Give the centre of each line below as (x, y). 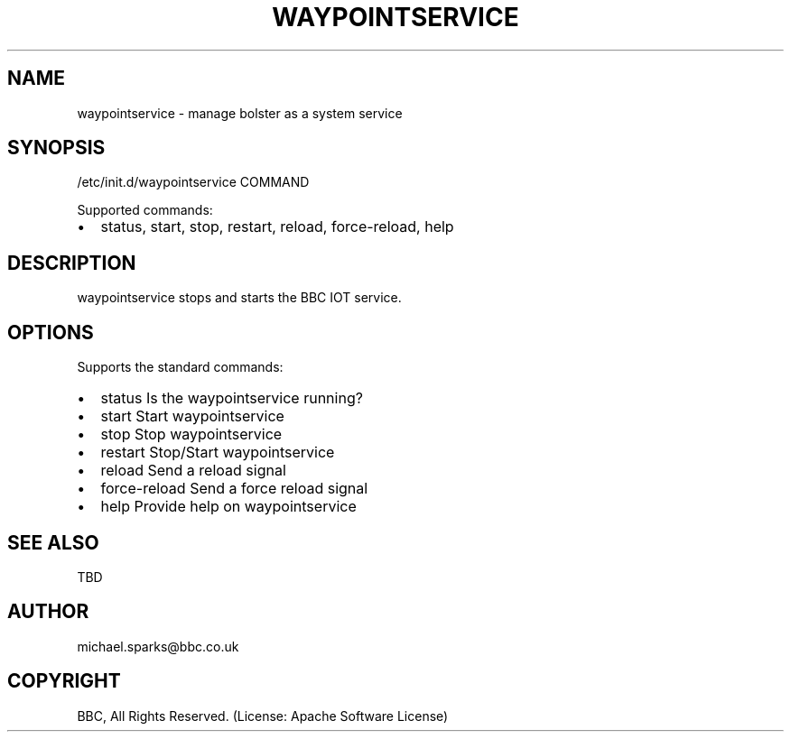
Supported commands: (145, 210)
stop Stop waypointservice (191, 434)
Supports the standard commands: (180, 367)
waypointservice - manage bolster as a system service (240, 113)
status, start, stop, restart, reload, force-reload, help (277, 227)
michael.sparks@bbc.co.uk (158, 646)
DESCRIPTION (72, 263)
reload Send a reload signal (193, 471)
